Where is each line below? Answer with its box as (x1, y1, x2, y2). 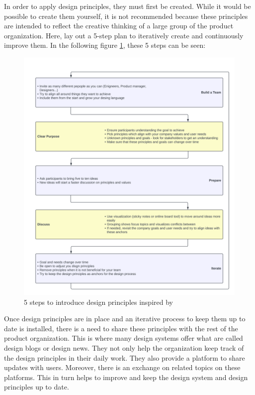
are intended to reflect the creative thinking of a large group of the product (4, 20, 234, 31)
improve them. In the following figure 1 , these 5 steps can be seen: (4, 40, 206, 50)
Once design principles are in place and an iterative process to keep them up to (4, 313, 246, 324)
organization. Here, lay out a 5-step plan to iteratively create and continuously (4, 30, 244, 40)
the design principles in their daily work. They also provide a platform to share (4, 352, 245, 363)
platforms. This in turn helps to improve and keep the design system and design (4, 372, 248, 382)
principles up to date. (4, 382, 69, 392)
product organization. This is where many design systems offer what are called (4, 333, 243, 343)
